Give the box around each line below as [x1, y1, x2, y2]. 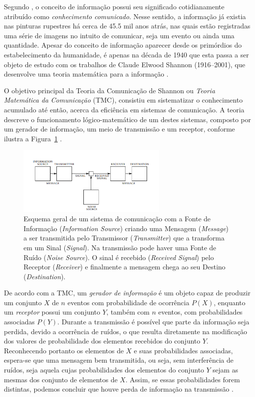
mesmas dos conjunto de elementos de [4, 374, 118, 384]
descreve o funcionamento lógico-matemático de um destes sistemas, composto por [4, 114, 251, 124]
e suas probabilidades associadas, [134, 345, 233, 355]
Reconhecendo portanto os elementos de [4, 345, 124, 355]
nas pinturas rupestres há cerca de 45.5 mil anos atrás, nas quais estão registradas [4, 21, 251, 31]
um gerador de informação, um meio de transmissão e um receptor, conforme [4, 124, 235, 134]
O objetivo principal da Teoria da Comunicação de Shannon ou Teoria [4, 85, 215, 95]
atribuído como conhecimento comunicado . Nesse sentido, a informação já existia [4, 11, 246, 21]
